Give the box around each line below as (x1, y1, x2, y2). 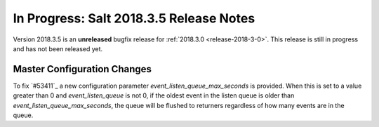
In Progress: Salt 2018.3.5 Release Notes (13, 11, 255, 26)
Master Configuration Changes (13, 63, 152, 75)
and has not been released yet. (13, 44, 103, 53)
